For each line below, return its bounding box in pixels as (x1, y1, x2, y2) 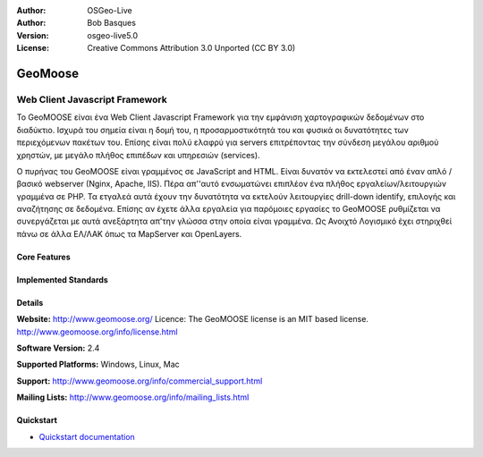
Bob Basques (87, 18, 136, 29)
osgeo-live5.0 (87, 30, 139, 40)
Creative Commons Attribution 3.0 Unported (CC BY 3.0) (87, 43, 296, 54)
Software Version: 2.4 (16, 343, 100, 353)
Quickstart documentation (38, 431, 136, 442)
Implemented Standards (16, 274, 109, 285)
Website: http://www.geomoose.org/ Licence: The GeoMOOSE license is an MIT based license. (16, 314, 369, 325)
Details (16, 297, 44, 308)
